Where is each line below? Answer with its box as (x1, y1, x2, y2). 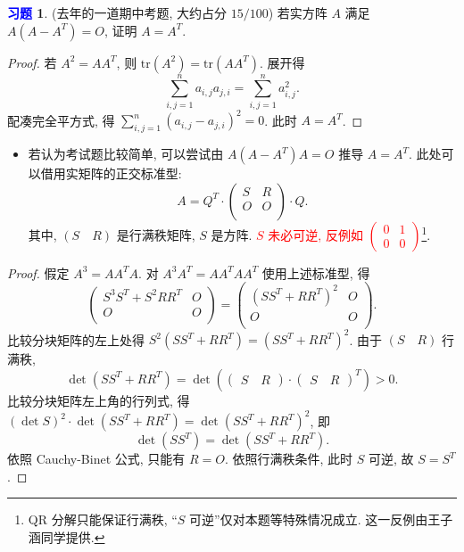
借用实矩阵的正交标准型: (40, 164, 182, 183)
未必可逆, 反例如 (268, 225, 363, 243)
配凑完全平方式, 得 (7, 111, 115, 129)
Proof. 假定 (7, 263, 70, 282)
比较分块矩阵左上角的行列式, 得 (7, 391, 190, 409)
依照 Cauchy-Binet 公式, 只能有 (7, 449, 186, 468)
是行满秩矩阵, (116, 225, 195, 243)
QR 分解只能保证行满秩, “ (28, 510, 178, 529)
